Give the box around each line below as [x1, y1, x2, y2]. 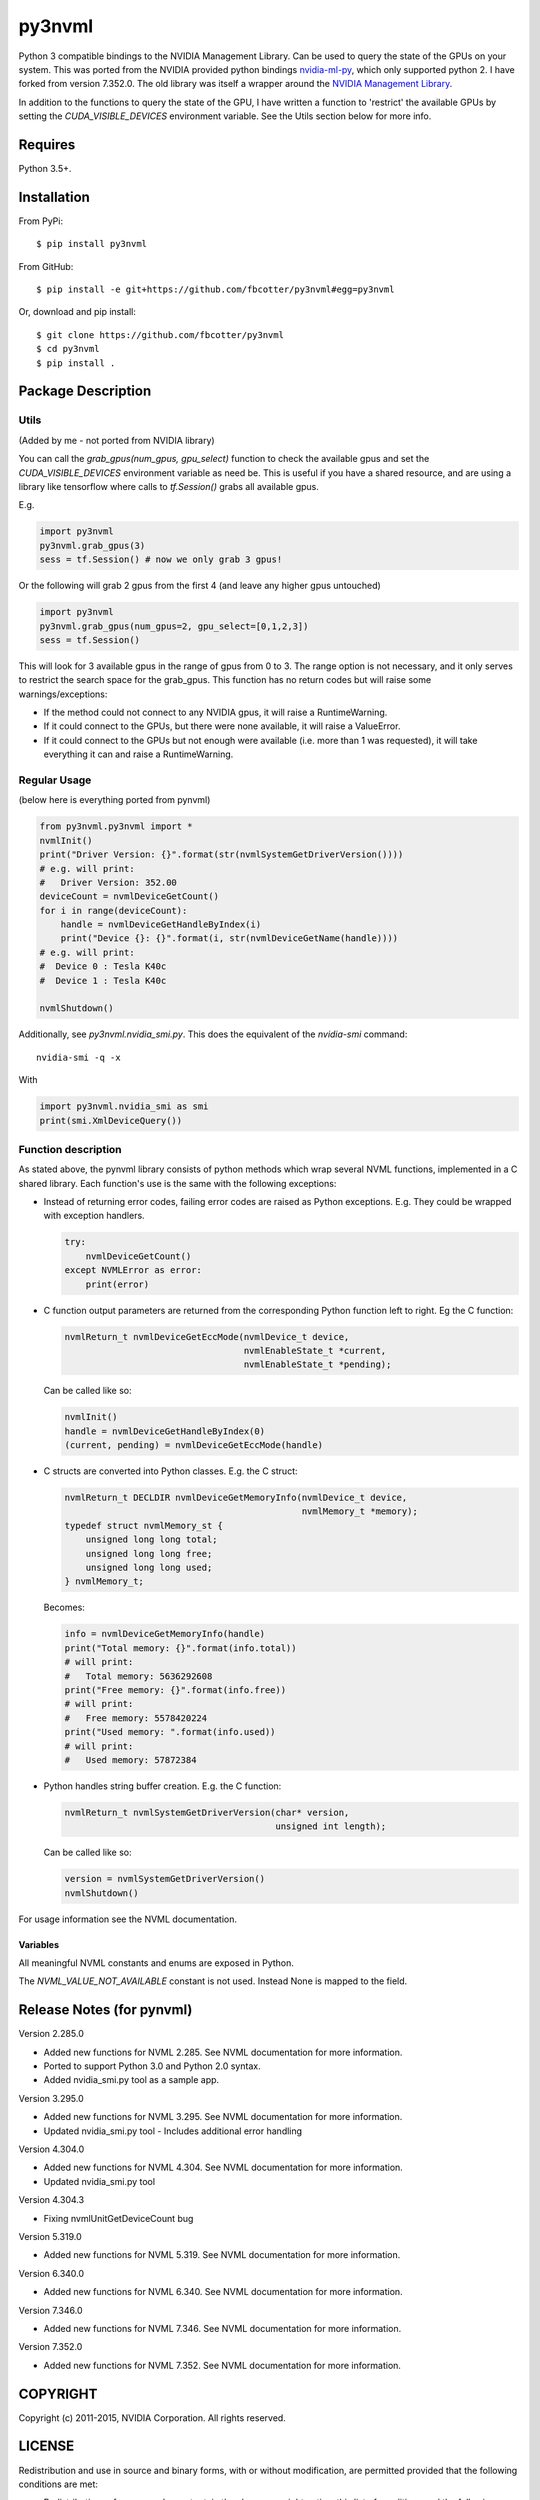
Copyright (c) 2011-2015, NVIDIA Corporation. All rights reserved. [18, 2411, 287, 2424]
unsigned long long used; [85, 1562, 213, 1574]
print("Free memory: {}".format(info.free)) [64, 1684, 287, 1695]
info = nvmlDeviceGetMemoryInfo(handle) [64, 1628, 265, 1640]
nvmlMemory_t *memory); [301, 1506, 419, 1517]
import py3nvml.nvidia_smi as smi [39, 1101, 209, 1112]
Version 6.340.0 [18, 2267, 85, 2279]
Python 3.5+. [18, 163, 72, 175]
